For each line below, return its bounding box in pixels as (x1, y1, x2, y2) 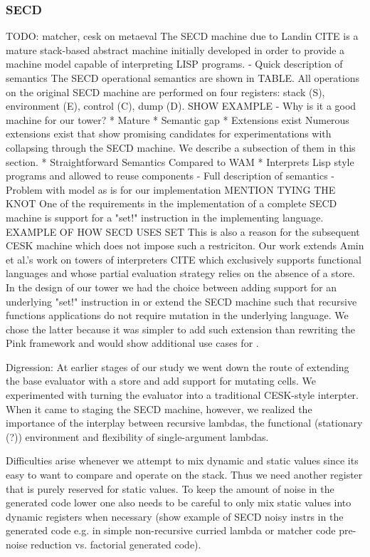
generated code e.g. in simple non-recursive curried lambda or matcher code (6, 523, 336, 538)
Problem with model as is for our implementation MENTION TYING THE (6, 182, 336, 197)
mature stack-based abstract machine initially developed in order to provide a (6, 42, 345, 57)
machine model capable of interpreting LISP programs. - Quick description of (6, 56, 343, 71)
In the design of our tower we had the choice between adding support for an (6, 279, 337, 294)
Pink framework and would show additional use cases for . (6, 335, 259, 350)
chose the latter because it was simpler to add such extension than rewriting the (6, 321, 355, 336)
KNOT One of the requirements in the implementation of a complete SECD (6, 196, 337, 211)
